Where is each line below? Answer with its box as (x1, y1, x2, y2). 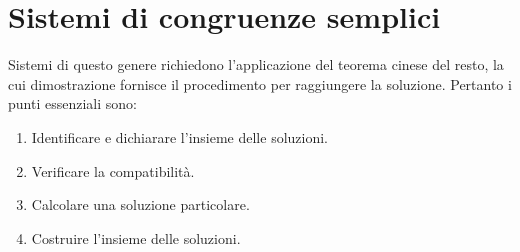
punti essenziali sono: (8, 93, 137, 114)
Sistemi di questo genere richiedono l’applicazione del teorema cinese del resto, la (8, 54, 504, 75)
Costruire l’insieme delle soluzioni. (31, 227, 241, 248)
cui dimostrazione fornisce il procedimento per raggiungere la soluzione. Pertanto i (8, 73, 512, 94)
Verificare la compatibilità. (31, 160, 195, 181)
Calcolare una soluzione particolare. (31, 194, 250, 215)
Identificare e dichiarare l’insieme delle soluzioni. (31, 126, 329, 147)
